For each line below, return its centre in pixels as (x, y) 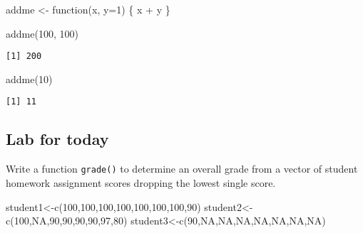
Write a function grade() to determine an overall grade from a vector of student (182, 169)
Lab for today (57, 139)
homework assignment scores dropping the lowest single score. (141, 182)
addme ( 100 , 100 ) (42, 33)
